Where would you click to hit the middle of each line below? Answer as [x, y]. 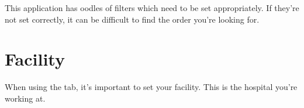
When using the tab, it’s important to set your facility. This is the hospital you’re [151, 87]
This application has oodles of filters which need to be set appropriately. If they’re [152, 8]
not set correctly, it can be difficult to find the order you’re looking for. [132, 19]
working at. [25, 98]
